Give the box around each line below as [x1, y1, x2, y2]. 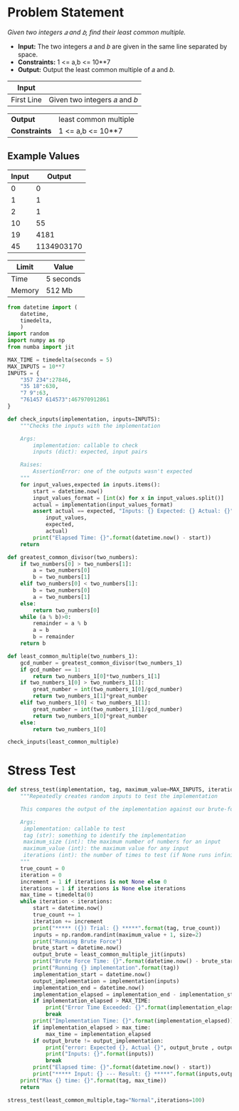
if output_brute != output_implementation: [33, 1037, 164, 1045]
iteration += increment [33, 918, 103, 925]
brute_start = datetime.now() [33, 944, 122, 952]
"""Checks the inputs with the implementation [20, 422, 161, 429]
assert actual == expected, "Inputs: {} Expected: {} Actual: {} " [33, 508, 234, 515]
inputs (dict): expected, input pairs [33, 449, 148, 456]
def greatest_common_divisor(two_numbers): [7, 553, 139, 560]
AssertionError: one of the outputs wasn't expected [33, 468, 193, 475]
